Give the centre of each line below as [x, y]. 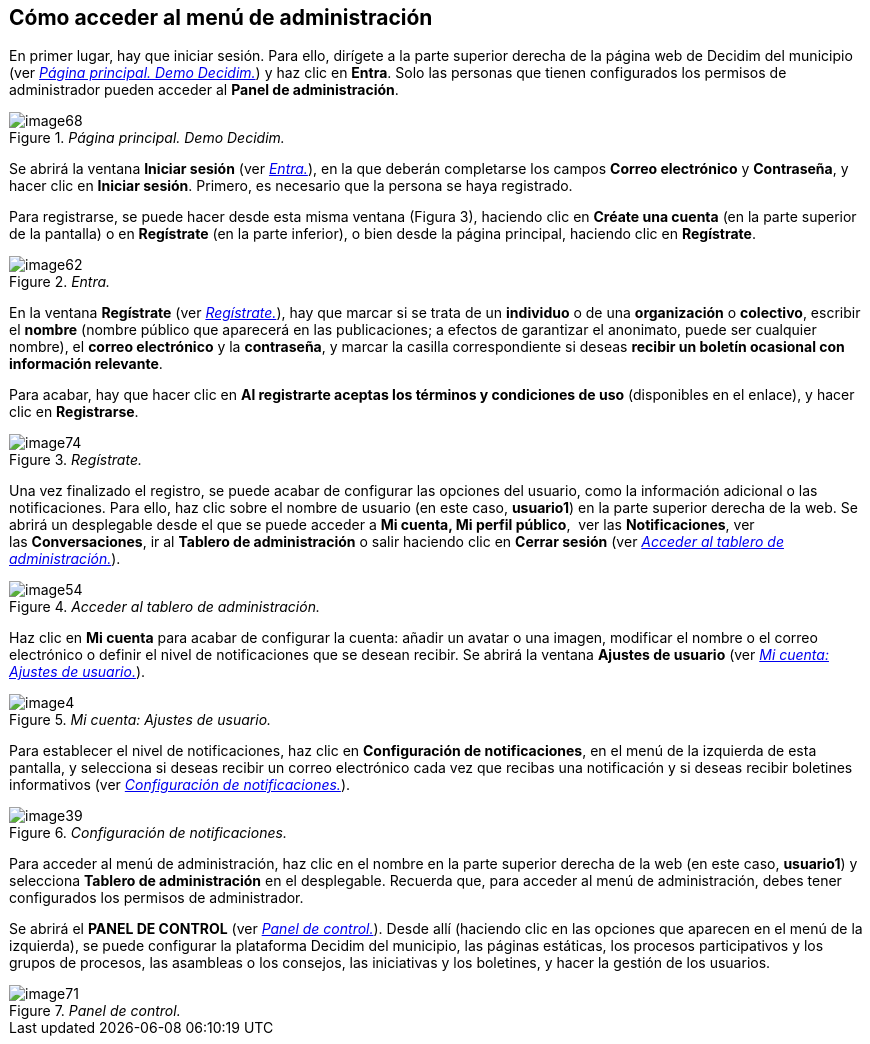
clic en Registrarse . [74, 412]
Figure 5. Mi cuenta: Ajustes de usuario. [140, 720]
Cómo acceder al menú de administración [221, 17]
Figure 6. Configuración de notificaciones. [148, 833]
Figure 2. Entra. [60, 282]
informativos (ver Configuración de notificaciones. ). [180, 785]
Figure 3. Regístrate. [75, 460]
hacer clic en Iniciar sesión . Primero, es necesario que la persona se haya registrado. [291, 186]
